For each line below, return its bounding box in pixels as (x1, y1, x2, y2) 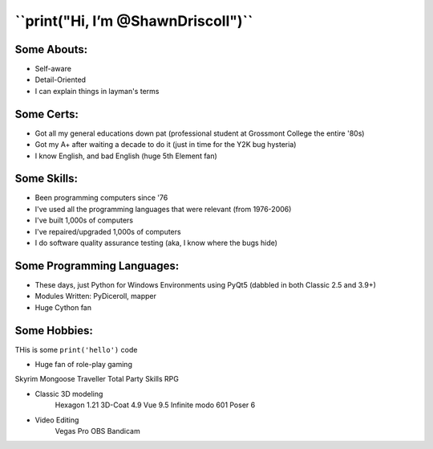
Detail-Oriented (34, 75, 87, 84)
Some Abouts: (14, 43, 88, 56)
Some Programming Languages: (14, 259, 180, 272)
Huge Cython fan (34, 302, 92, 312)
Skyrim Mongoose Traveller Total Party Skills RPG (14, 374, 180, 384)
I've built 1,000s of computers (34, 215, 134, 225)
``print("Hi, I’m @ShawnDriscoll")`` (14, 12, 253, 30)
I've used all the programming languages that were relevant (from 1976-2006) (34, 204, 292, 214)
